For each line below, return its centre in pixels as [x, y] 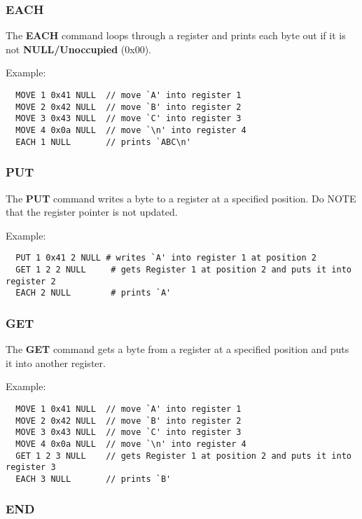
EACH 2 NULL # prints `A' [93, 293]
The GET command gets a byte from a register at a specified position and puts [177, 349]
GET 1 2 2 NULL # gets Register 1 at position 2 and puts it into [183, 269]
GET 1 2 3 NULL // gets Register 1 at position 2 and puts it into [183, 456]
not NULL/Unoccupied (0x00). [78, 49]
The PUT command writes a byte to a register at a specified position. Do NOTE [181, 198]
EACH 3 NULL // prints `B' [93, 479]
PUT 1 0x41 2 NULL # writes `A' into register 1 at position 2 [166, 258]
